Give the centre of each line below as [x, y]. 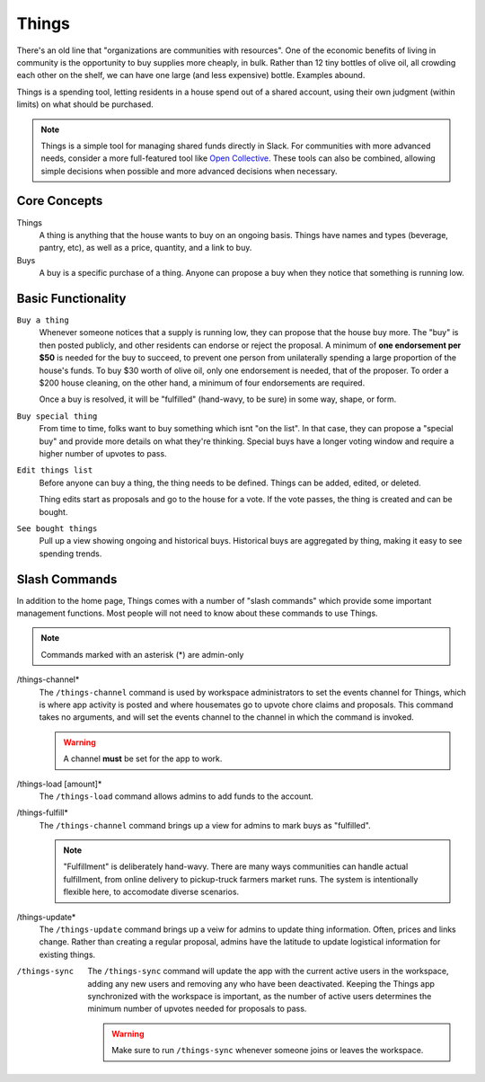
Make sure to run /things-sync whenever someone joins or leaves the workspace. [268, 1051]
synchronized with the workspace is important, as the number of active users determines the [260, 996]
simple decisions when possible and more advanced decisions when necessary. [189, 171]
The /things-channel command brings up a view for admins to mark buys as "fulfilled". [205, 825]
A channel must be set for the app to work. [143, 758]
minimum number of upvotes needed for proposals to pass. [197, 1009]
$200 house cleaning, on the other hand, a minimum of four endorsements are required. [202, 383]
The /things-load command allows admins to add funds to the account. [176, 796]
